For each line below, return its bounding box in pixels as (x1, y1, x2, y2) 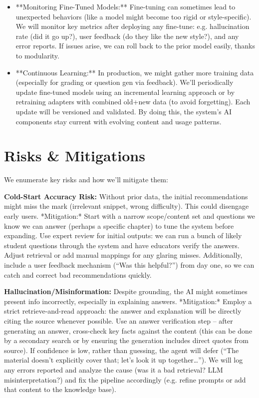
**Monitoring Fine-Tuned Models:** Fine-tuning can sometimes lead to (15, 1, 236, 11)
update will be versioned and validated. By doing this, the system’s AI (15, 106, 232, 116)
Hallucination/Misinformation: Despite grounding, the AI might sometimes (4, 286, 248, 297)
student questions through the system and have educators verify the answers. (4, 240, 240, 250)
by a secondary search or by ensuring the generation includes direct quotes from (4, 335, 249, 346)
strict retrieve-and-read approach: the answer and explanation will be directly (4, 306, 242, 316)
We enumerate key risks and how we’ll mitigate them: (4, 174, 168, 185)
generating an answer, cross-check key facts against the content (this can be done (4, 325, 253, 336)
